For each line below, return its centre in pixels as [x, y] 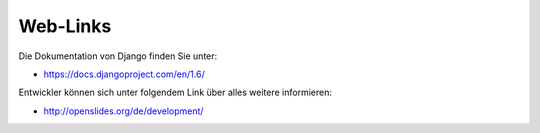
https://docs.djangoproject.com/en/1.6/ [124, 74]
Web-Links [65, 26]
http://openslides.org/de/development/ [123, 111]
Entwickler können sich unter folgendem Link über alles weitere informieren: [175, 92]
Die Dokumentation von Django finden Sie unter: [118, 56]
